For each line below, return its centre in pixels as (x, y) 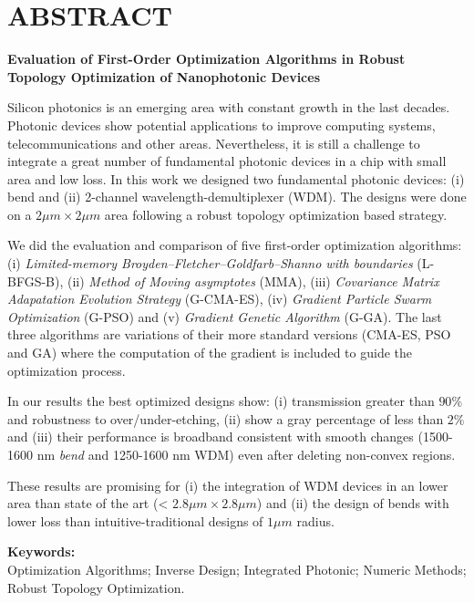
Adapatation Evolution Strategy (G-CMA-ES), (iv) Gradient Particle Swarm (220, 299)
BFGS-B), (36, 281)
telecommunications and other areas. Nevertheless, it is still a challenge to (214, 143)
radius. (315, 520)
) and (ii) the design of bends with (353, 503)
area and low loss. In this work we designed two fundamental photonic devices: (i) (236, 178)
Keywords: (41, 551)
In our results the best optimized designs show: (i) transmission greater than (221, 401)
